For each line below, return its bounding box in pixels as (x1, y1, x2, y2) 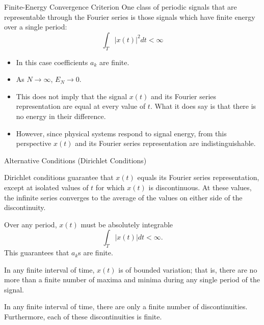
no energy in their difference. (16, 110, 106, 121)
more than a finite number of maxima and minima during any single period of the (4, 274, 260, 285)
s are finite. (78, 247, 113, 258)
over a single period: (4, 21, 67, 32)
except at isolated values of (4, 182, 89, 192)
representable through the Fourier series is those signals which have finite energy (4, 11, 255, 22)
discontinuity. (4, 202, 46, 213)
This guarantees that (4, 247, 69, 258)
